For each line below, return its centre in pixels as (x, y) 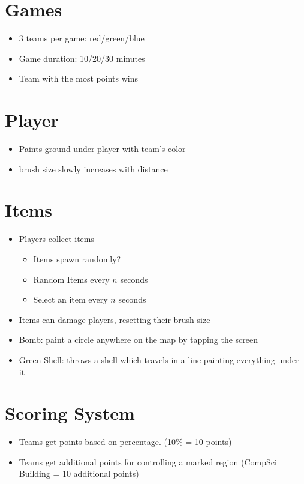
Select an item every (70, 299)
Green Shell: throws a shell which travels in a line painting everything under (159, 359)
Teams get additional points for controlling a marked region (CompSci (148, 461)
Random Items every (71, 279)
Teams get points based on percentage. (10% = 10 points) (125, 442)
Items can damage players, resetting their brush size (115, 319)
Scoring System (70, 413)
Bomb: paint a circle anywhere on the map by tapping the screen (138, 340)
